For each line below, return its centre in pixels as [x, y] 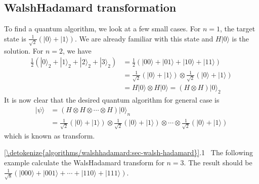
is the [241, 38]
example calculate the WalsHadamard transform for [84, 163]
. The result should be [218, 163]
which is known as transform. [50, 135]
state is [15, 38]
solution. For [24, 50]
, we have [77, 50]
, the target [238, 29]
